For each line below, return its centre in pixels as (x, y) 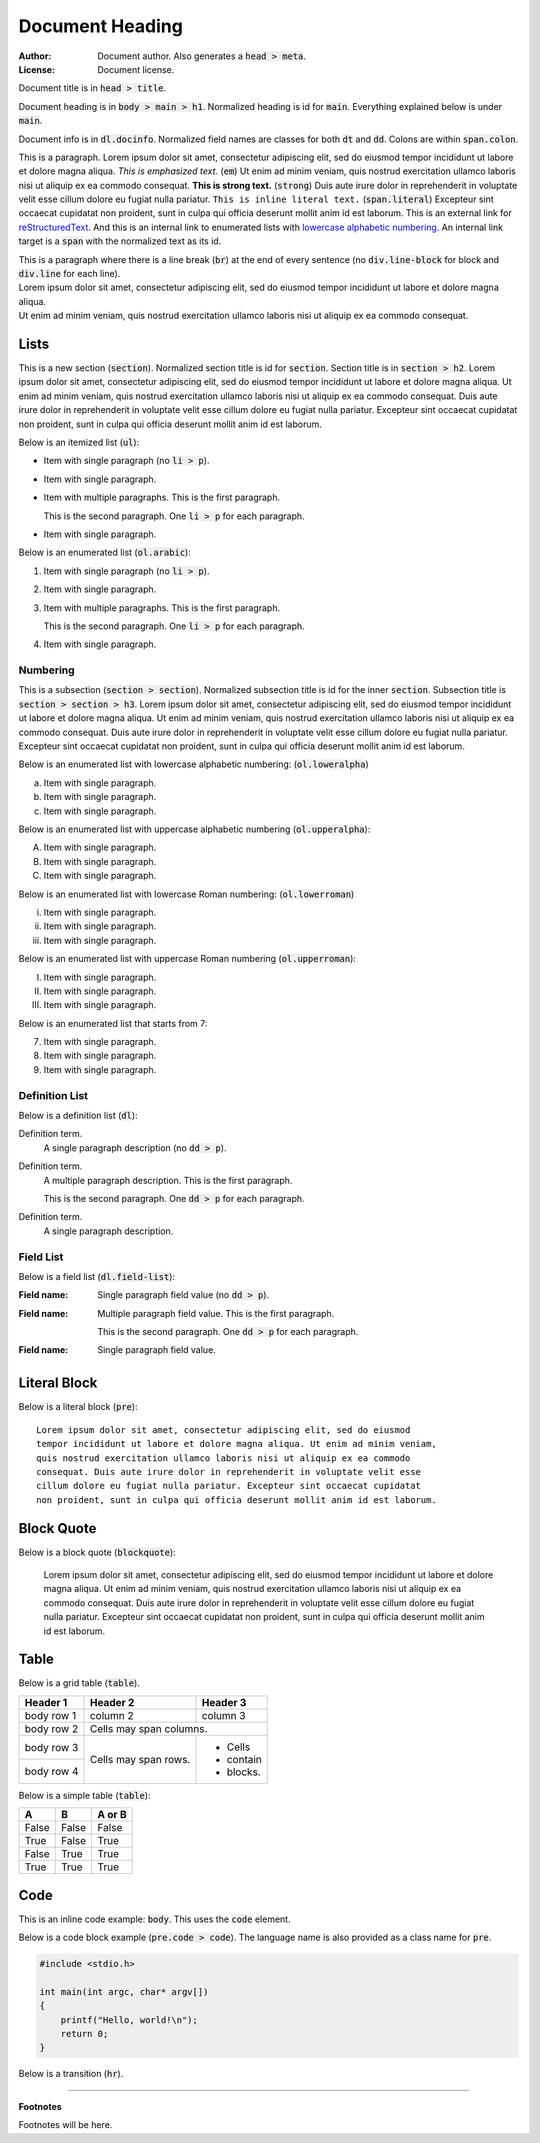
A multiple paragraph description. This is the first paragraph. (168, 1180)
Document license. (136, 69)
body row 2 (51, 1728)
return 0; (84, 2034)
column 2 (111, 1715)
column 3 (223, 1715)
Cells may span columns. (148, 1728)
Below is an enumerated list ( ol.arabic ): (105, 552)
